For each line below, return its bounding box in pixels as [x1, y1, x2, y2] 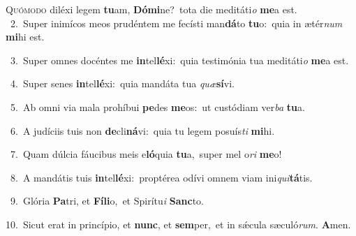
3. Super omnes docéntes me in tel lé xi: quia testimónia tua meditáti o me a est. [10, 52, 349, 67]
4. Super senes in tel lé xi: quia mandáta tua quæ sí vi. [10, 76, 235, 91]
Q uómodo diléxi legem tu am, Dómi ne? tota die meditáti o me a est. [6, 2, 297, 16]
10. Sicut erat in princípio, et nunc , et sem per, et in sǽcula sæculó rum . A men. [6, 216, 351, 231]
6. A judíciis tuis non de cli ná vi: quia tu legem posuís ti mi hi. [10, 123, 275, 138]
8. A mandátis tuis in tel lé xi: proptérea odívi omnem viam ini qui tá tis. [10, 170, 313, 184]
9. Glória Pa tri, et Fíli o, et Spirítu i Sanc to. [10, 193, 204, 208]
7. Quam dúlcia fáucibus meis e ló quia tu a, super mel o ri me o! [10, 147, 282, 161]
